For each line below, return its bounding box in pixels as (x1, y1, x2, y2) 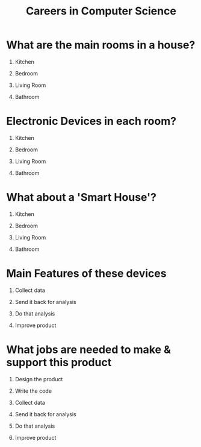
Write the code (14, 387, 52, 395)
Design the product (14, 375, 63, 382)
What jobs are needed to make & (6, 343, 172, 357)
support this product (6, 355, 112, 369)
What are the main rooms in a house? (6, 38, 196, 52)
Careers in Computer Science (26, 4, 176, 18)
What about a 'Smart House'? (6, 191, 156, 204)
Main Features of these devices (6, 267, 167, 280)
